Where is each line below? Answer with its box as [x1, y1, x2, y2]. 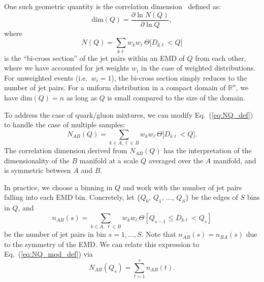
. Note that [141, 229, 176, 239]
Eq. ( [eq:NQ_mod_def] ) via [4, 249, 93, 259]
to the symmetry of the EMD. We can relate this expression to [4, 238, 200, 249]
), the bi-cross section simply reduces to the [111, 72, 247, 83]
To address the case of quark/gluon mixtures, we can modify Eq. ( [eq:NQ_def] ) [4, 109, 253, 120]
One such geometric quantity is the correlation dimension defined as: [4, 1, 221, 11]
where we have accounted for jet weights [4, 62, 129, 73]
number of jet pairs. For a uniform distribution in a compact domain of [4, 82, 226, 93]
